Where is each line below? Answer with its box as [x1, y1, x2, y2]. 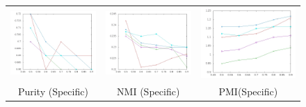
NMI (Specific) [117, 84, 180, 98]
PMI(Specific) [218, 84, 278, 98]
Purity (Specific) [17, 84, 88, 98]
